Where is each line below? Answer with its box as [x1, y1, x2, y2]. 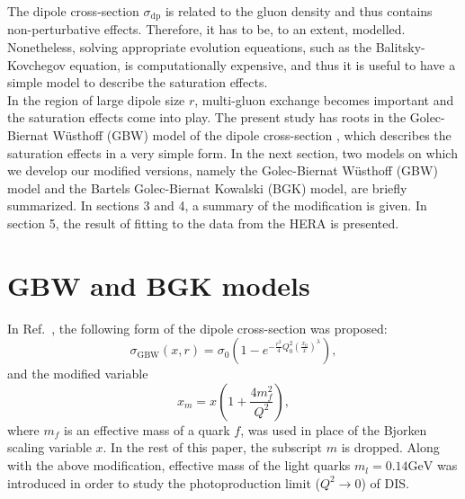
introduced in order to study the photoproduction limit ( [7, 473, 320, 492]
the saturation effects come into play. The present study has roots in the [7, 108, 407, 127]
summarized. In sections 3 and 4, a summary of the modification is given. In [7, 196, 427, 215]
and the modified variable [7, 364, 148, 383]
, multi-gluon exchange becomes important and [194, 90, 454, 109]
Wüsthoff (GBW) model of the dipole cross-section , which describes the [52, 126, 452, 145]
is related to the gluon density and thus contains [165, 2, 433, 20]
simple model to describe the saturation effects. [7, 73, 268, 92]
